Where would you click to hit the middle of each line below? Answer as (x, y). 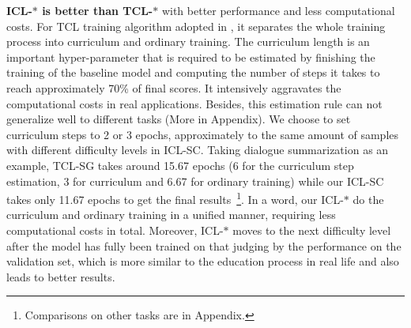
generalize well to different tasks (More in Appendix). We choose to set (179, 119)
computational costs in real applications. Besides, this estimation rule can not (194, 103)
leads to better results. (61, 276)
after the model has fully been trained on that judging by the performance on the (204, 245)
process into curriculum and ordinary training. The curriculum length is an (188, 41)
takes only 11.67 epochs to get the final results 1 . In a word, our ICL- (175, 198)
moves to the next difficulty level (312, 230)
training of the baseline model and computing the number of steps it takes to (193, 72)
